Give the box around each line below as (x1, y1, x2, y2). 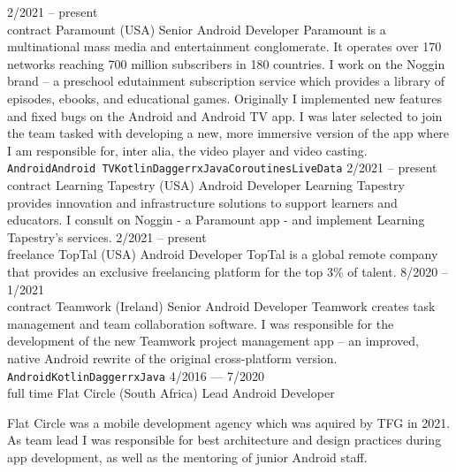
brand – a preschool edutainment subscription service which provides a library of (7, 72, 445, 90)
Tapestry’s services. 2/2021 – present (7, 227, 207, 246)
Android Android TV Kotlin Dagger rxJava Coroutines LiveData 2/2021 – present (7, 158, 437, 177)
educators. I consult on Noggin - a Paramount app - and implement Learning (7, 210, 425, 229)
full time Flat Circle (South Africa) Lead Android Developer (7, 384, 335, 402)
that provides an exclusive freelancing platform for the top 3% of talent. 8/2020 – (7, 262, 448, 280)
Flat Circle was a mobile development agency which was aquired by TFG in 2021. (7, 413, 451, 431)
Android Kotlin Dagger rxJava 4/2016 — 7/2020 (7, 366, 264, 384)
